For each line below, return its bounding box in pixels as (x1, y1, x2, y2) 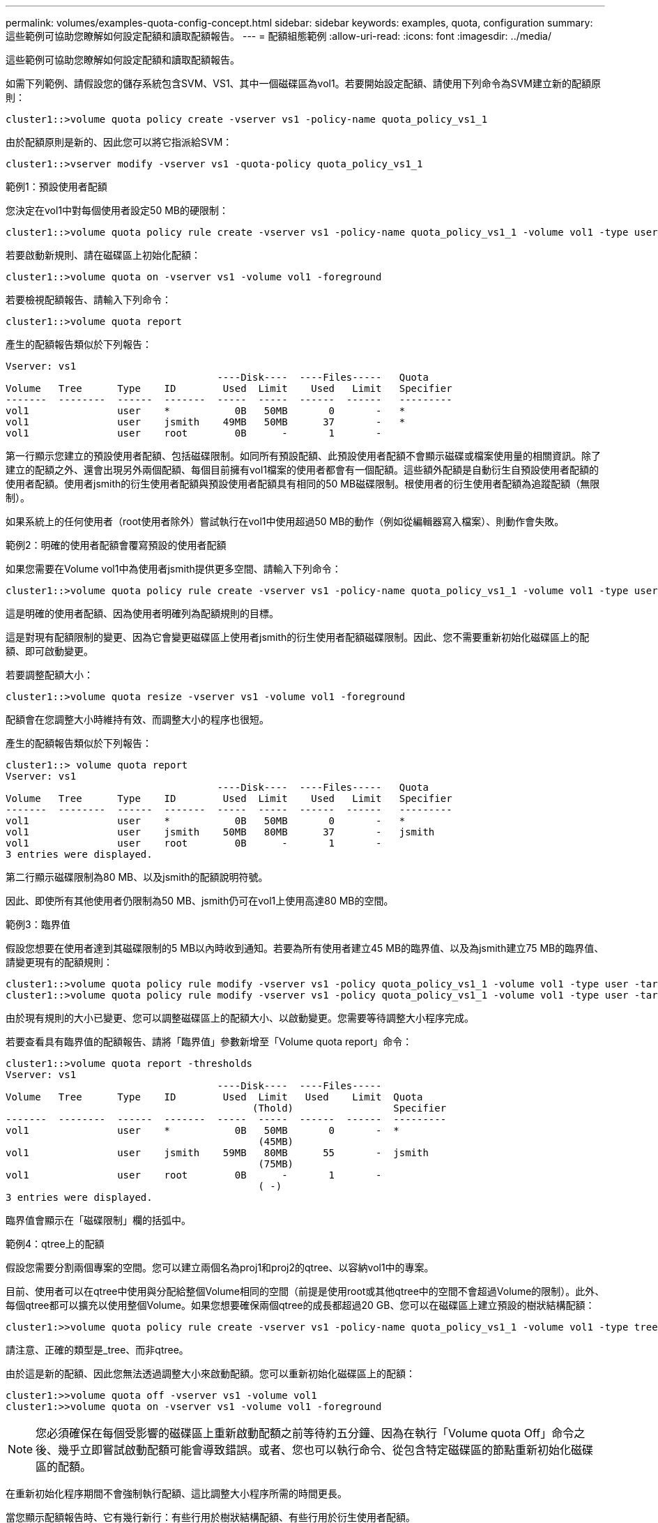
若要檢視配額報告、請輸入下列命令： (6, 294, 171, 305)
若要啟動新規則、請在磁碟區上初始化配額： (6, 249, 201, 261)
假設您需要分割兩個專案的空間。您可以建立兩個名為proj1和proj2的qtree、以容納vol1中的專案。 (6, 1261, 434, 1273)
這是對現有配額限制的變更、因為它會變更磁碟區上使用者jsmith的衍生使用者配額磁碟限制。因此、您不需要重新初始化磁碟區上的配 (6, 631, 590, 643)
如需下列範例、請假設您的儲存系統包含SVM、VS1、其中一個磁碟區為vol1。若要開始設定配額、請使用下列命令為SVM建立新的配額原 (6, 77, 601, 89)
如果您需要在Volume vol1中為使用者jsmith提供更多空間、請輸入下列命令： (6, 563, 342, 575)
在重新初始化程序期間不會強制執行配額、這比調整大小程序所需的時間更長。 (6, 1487, 347, 1499)
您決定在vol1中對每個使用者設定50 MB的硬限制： (6, 204, 229, 216)
